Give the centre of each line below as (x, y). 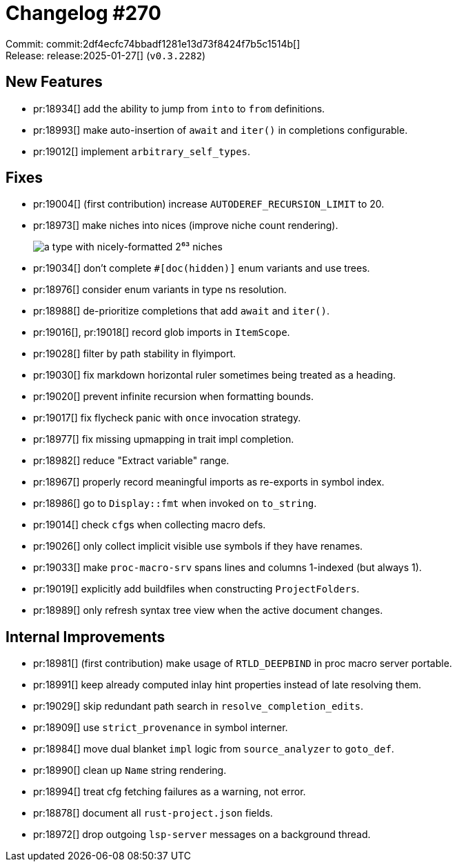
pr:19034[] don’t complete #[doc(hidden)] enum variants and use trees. (202, 268)
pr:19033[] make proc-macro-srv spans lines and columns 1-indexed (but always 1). (227, 568)
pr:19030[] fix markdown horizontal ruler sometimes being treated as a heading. (215, 375)
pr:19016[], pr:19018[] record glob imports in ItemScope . (162, 332)
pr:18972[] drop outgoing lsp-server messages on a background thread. (202, 835)
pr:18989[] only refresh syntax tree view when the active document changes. (208, 610)
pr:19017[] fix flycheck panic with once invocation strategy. (167, 418)
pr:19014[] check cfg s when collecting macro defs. (150, 525)
